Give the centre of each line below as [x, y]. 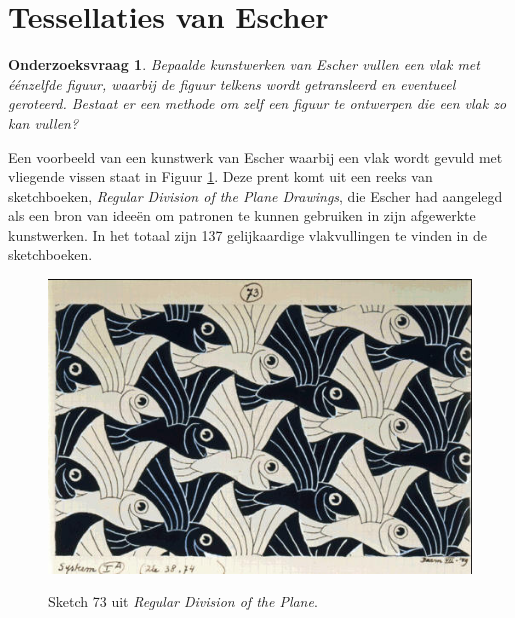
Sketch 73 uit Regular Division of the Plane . [183, 601]
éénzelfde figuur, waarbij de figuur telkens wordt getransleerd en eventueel [232, 83]
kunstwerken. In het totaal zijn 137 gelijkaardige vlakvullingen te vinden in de [247, 234]
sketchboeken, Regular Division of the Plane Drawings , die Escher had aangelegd [255, 195]
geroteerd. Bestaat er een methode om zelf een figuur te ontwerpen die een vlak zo [257, 103]
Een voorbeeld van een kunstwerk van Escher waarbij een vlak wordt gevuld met [255, 156]
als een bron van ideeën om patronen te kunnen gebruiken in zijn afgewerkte [242, 215]
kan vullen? [43, 122]
